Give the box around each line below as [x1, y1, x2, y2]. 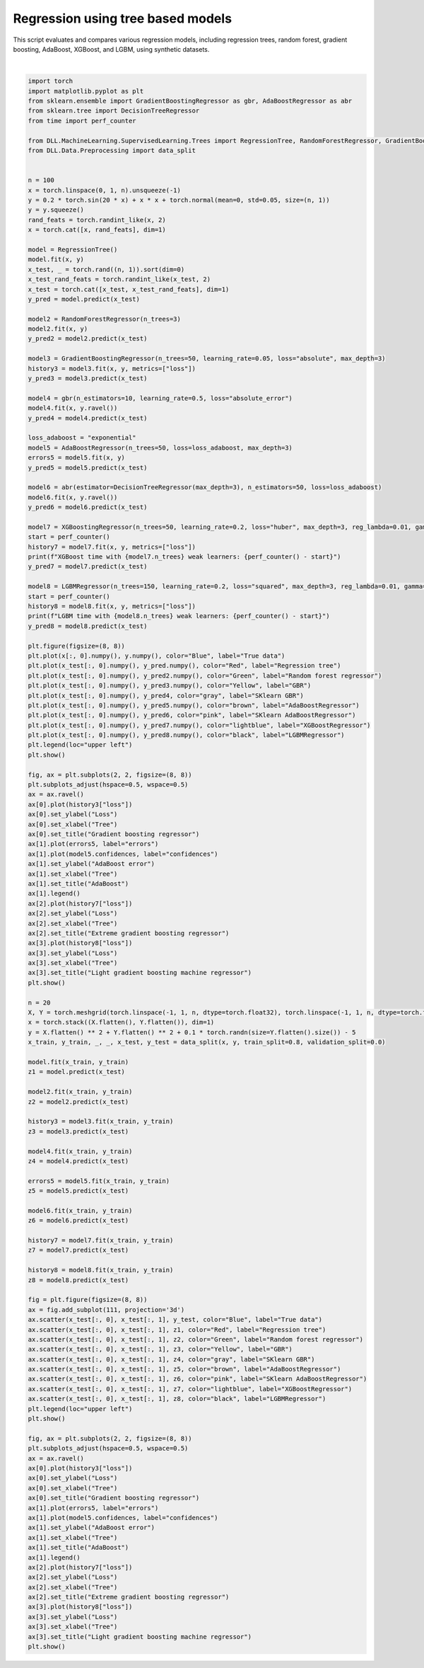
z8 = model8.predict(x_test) [28, 1276, 129, 1284]
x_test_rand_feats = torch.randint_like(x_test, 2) [28, 275, 211, 283]
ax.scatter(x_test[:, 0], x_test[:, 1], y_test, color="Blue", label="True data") [28, 1315, 323, 1324]
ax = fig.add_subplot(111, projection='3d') [28, 1306, 185, 1313]
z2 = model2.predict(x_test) [28, 1097, 129, 1106]
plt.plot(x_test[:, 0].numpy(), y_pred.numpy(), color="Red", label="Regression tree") [28, 662, 341, 670]
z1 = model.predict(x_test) [28, 1068, 125, 1076]
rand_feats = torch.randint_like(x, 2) [28, 216, 166, 224]
